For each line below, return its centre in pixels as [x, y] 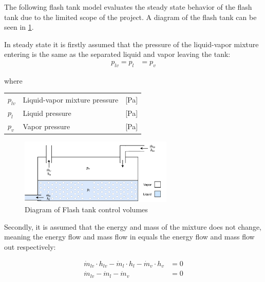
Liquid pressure [47, 113]
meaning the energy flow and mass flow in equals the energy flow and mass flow [129, 237]
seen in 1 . [19, 27]
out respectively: [30, 246]
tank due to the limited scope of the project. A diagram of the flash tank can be [130, 17]
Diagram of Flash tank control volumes [86, 209]
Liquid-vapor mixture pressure [71, 99]
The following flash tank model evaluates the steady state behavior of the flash [128, 7]
